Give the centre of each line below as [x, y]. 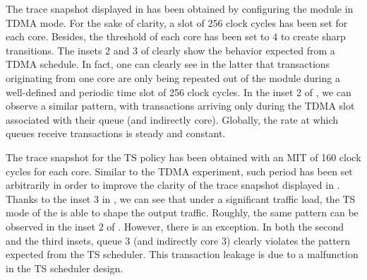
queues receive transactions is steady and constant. [116, 133]
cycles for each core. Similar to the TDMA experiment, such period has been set [179, 171]
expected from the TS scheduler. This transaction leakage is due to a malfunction [182, 254]
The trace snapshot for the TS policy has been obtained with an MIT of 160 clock [183, 157]
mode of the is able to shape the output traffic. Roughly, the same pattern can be [182, 212]
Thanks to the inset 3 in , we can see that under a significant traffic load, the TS [181, 198]
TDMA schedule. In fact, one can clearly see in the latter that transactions [168, 64]
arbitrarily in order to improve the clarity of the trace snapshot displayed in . [173, 185]
